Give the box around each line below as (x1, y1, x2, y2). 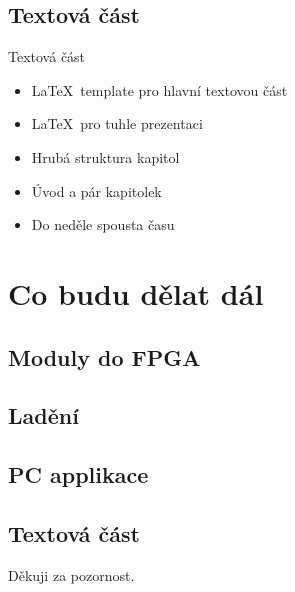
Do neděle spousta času (31, 214, 175, 235)
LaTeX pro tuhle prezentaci (31, 113, 203, 134)
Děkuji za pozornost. (8, 564, 135, 585)
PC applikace (8, 459, 149, 490)
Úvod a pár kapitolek (31, 180, 162, 201)
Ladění (8, 400, 79, 431)
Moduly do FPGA (8, 341, 201, 372)
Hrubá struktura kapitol (31, 146, 180, 167)
